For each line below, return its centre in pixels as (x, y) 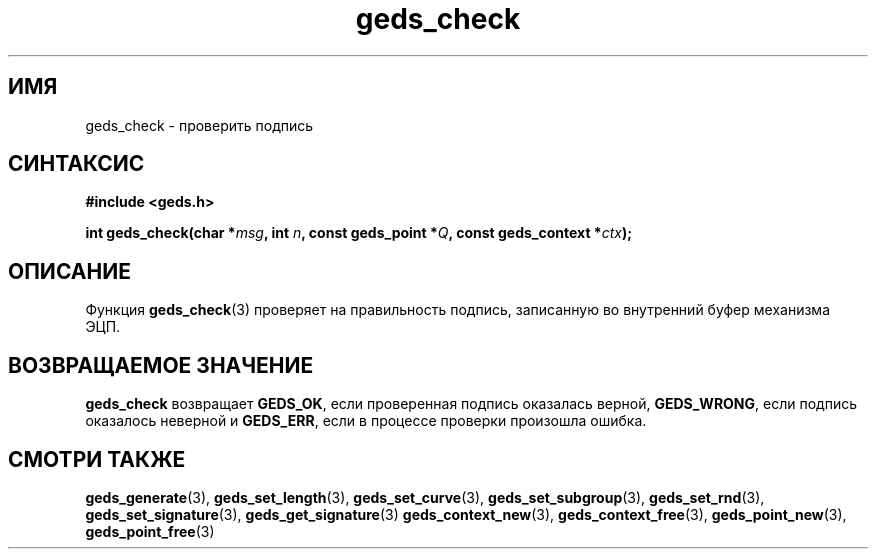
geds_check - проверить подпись (199, 125)
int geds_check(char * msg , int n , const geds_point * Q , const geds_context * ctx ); (358, 233)
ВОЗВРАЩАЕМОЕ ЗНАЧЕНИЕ (161, 365)
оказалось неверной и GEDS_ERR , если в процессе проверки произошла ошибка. (366, 421)
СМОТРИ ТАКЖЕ (97, 459)
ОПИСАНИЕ (69, 271)
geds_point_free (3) (150, 531)
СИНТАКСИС (76, 164)
